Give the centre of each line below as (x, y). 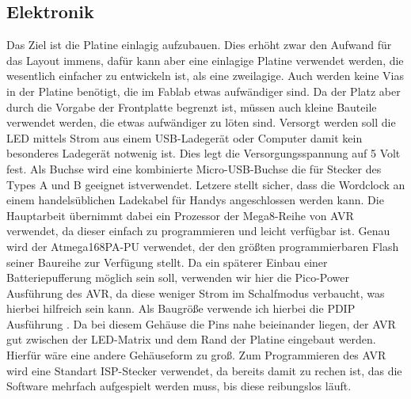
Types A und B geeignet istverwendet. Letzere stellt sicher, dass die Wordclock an (206, 184)
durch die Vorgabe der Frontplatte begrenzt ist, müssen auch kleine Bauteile (192, 106)
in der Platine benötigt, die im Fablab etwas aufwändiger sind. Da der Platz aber (204, 91)
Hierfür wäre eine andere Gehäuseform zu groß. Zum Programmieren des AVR (196, 355)
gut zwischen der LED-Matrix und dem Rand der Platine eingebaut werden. (191, 339)
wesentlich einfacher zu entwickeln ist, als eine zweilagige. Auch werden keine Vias (205, 76)
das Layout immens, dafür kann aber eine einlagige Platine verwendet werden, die (205, 60)
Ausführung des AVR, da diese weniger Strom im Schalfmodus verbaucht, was (196, 293)
